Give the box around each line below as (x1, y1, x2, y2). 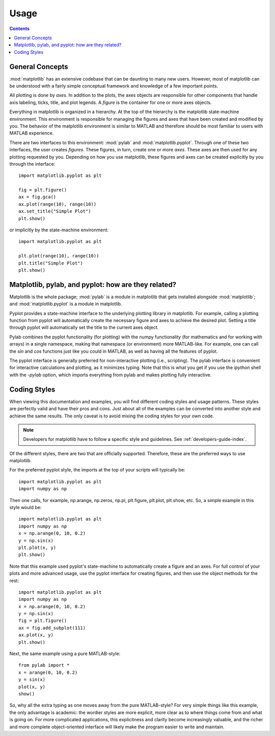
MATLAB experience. (9, 130, 54, 136)
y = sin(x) (18, 677, 46, 682)
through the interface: (9, 161, 56, 167)
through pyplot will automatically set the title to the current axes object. (9, 324, 159, 331)
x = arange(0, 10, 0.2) (18, 669, 78, 675)
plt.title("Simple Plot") (18, 260, 84, 266)
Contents (9, 25, 30, 32)
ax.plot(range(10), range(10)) (18, 201, 97, 207)
